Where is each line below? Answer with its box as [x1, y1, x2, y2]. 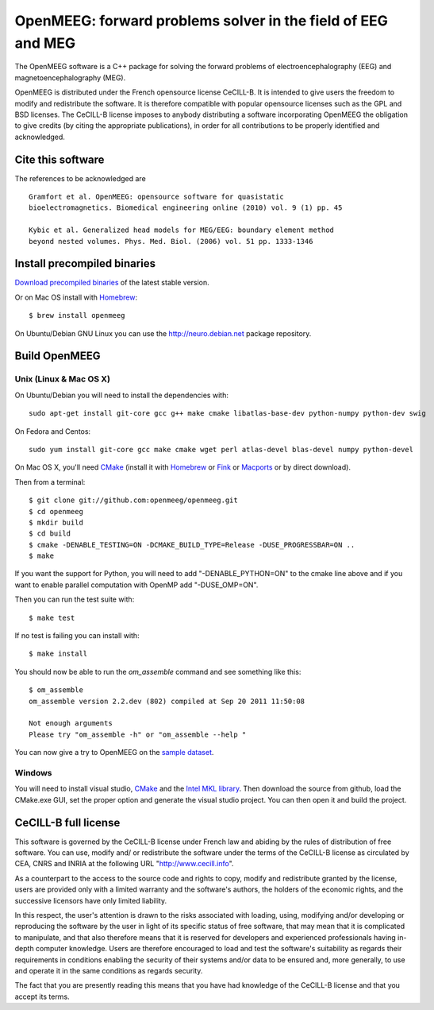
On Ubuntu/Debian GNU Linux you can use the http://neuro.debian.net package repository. [14, 328, 312, 338]
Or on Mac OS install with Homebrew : [14, 292, 138, 302]
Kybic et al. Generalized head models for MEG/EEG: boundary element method [29, 226, 335, 234]
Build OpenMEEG [14, 350, 101, 363]
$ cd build [29, 529, 71, 538]
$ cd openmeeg [29, 507, 83, 516]
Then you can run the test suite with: [14, 594, 135, 604]
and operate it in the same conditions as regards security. [14, 965, 203, 975]
